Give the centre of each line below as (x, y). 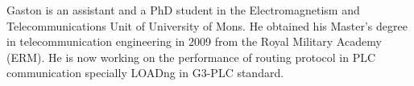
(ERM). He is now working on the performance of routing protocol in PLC (191, 57)
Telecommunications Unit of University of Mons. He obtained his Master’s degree (207, 25)
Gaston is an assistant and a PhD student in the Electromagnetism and (183, 10)
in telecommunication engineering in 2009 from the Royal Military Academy (194, 41)
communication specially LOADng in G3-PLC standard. (145, 73)
